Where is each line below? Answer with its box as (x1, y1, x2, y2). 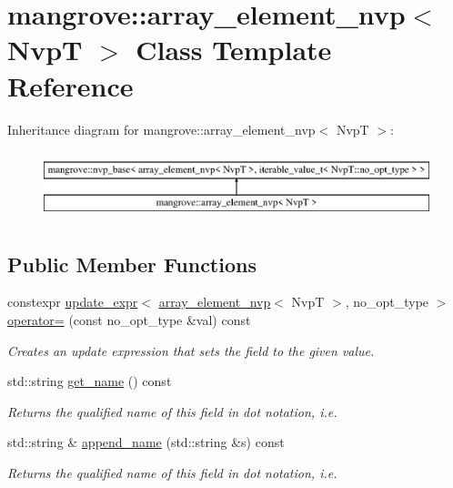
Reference (7, 66, 134, 104)
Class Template (136, 31, 332, 68)
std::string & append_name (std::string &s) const (7, 432, 285, 452)
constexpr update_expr (7, 292, 138, 311)
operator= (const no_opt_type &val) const (7, 310, 251, 330)
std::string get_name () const (7, 371, 172, 391)
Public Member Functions (7, 249, 257, 278)
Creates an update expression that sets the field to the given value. (7, 341, 375, 360)
